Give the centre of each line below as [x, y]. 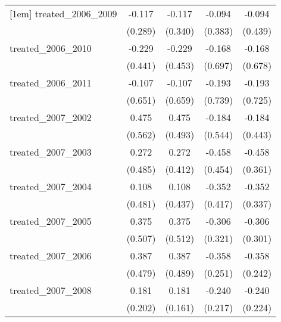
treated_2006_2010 [51, 48]
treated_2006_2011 [51, 83]
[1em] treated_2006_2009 [63, 13]
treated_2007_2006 [51, 256]
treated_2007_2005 [51, 221]
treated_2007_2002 [51, 117]
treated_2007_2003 [51, 152]
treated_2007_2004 [51, 186]
